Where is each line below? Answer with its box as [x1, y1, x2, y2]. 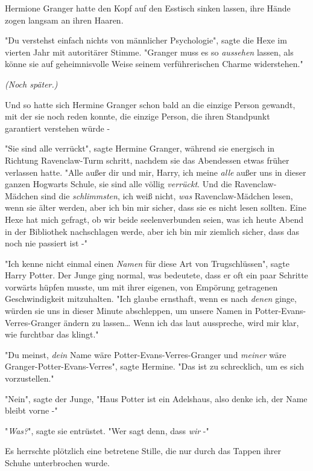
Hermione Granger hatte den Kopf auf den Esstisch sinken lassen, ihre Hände [5, 2, 291, 14]
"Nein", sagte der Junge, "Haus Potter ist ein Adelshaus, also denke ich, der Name [5, 392, 308, 405]
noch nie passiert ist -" [5, 237, 87, 249]
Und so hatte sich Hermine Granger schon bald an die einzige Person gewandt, [5, 98, 296, 111]
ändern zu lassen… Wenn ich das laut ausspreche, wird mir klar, [63, 316, 299, 328]
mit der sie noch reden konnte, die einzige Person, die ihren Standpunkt [5, 110, 270, 123]
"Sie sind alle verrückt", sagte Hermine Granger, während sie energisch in [5, 142, 275, 155]
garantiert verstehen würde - [5, 121, 110, 134]
